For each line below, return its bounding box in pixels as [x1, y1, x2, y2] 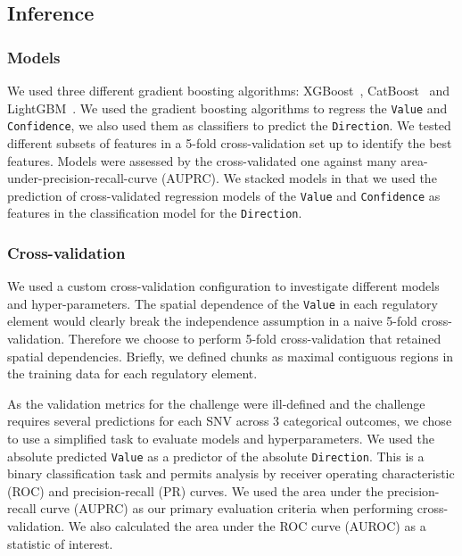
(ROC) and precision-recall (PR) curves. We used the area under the [7, 481, 384, 500]
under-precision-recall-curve [7, 169, 158, 187]
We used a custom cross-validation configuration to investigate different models [7, 277, 440, 295]
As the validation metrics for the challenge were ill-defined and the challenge [7, 394, 425, 412]
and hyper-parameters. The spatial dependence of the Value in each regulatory [7, 294, 438, 312]
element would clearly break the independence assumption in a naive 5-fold [7, 311, 417, 330]
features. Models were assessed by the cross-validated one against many [7, 151, 397, 170]
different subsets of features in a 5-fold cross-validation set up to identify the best [7, 133, 452, 152]
